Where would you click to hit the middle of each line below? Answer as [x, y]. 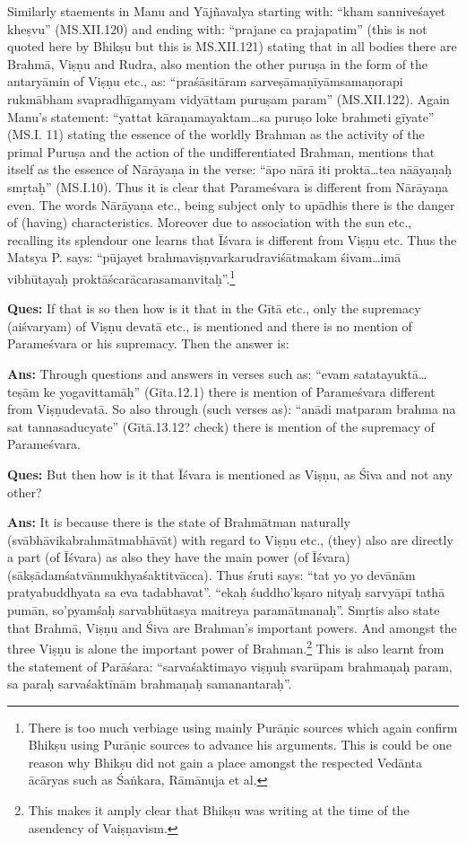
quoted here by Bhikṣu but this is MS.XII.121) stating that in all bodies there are [232, 46]
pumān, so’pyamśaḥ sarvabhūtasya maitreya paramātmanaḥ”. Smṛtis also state [224, 610]
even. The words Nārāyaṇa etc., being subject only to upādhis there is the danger [231, 204]
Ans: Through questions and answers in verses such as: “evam [179, 373]
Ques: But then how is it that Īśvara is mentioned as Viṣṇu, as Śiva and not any [230, 474]
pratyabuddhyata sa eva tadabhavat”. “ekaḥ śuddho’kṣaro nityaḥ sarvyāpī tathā [226, 592]
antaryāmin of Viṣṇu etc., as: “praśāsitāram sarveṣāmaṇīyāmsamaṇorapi [205, 81]
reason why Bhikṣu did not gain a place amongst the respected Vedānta [225, 762]
